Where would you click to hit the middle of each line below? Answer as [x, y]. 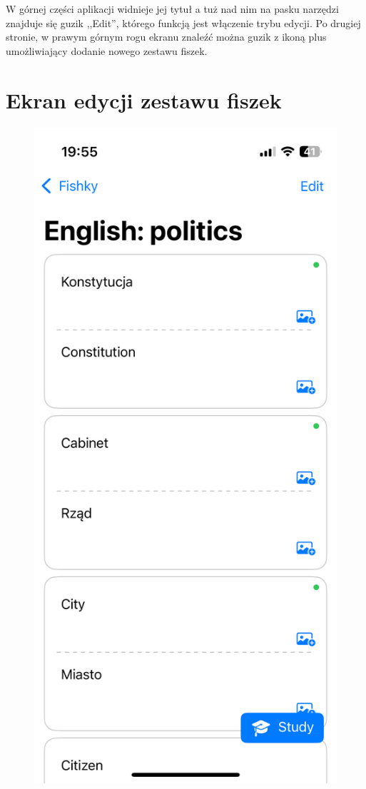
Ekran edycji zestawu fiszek [144, 100]
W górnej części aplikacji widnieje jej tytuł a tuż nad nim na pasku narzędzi [172, 9]
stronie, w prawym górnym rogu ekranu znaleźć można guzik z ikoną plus [166, 37]
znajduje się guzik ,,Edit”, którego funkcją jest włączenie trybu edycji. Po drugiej [183, 22]
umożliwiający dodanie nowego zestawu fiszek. [107, 50]
